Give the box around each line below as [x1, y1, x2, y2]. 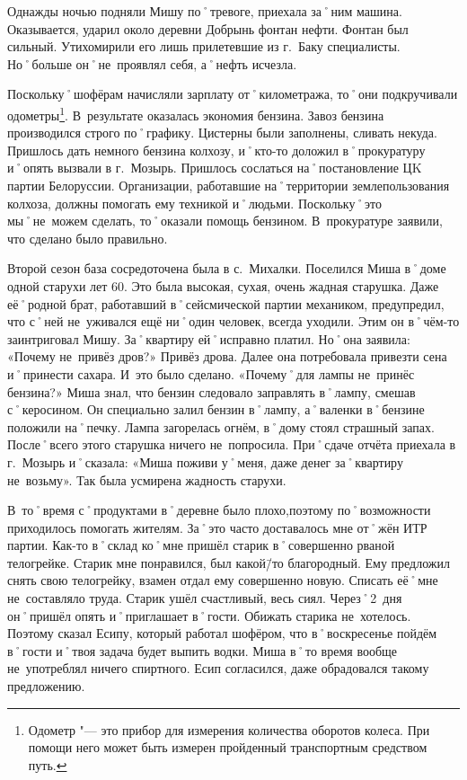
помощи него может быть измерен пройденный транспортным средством [28, 738, 427, 757]
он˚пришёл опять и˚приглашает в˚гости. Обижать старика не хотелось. [7, 606, 411, 625]
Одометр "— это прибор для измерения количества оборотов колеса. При [28, 720, 430, 739]
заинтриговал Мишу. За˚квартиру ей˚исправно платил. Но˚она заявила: [7, 329, 410, 348]
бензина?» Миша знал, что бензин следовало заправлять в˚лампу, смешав [7, 382, 416, 401]
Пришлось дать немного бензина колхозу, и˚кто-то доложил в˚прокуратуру [7, 140, 426, 159]
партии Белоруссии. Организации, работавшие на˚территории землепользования [7, 176, 450, 194]
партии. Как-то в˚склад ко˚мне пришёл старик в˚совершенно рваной [7, 536, 395, 554]
